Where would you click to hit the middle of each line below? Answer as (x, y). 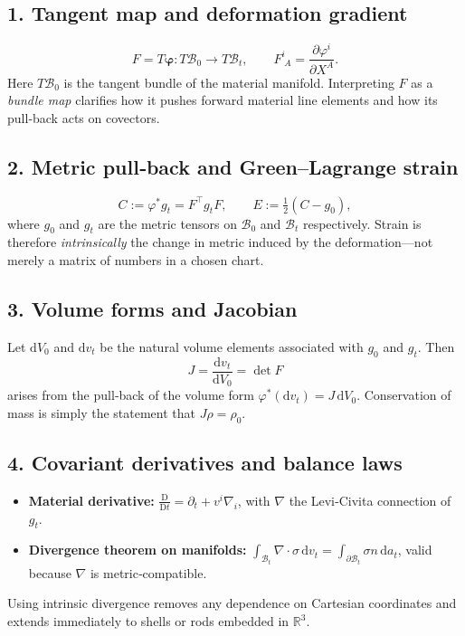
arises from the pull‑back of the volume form (131, 395)
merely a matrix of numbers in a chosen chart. (136, 260)
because (50, 572)
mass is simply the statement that (102, 412)
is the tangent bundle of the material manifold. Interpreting (229, 82)
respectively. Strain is (362, 223)
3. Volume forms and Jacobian (152, 309)
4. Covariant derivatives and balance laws (205, 462)
